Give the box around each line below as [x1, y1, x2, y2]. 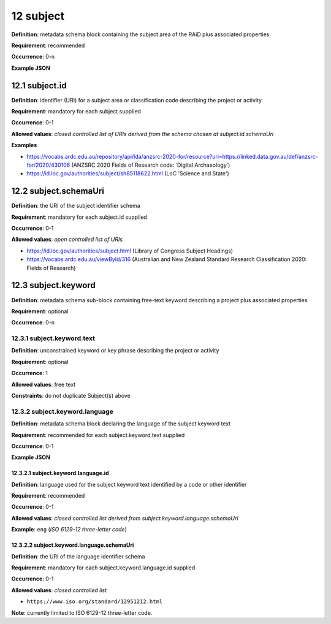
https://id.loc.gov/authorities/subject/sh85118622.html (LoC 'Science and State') [26, 170, 229, 177]
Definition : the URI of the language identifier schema [11, 552, 145, 560]
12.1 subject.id [11, 80, 67, 91]
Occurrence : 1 [11, 370, 48, 377]
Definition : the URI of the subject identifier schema [11, 202, 140, 210]
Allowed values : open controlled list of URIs [11, 236, 123, 243]
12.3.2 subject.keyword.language [11, 407, 113, 416]
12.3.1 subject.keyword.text [11, 334, 95, 343]
